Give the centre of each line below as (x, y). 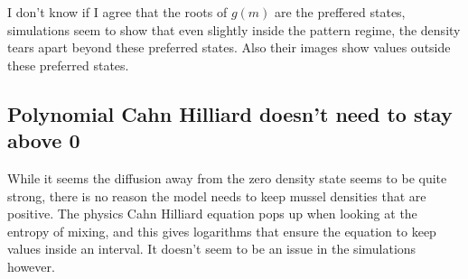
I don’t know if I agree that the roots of (117, 12)
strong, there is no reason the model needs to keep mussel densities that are (217, 195)
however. (31, 266)
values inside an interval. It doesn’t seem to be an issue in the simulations (212, 249)
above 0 (44, 140)
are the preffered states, (340, 12)
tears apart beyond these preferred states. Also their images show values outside (229, 47)
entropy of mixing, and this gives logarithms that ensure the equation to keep (222, 231)
